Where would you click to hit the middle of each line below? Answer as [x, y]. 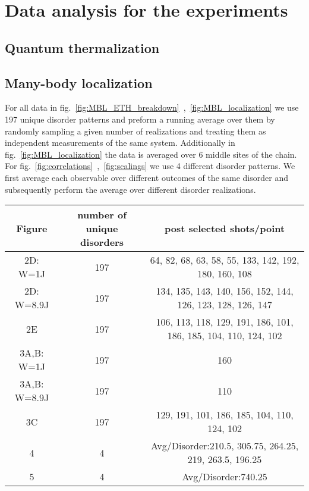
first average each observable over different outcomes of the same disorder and [146, 177]
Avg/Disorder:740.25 [225, 477]
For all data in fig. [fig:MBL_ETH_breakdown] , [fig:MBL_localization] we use [152, 107]
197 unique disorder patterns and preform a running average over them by [140, 119]
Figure [32, 229]
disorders [102, 242]
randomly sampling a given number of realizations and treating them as [135, 131]
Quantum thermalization [82, 47]
